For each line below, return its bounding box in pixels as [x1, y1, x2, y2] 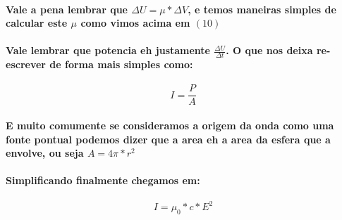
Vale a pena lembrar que [6, 1, 128, 16]
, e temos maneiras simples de [188, 1, 336, 16]
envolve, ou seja [6, 145, 84, 160]
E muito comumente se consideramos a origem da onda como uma [6, 118, 334, 133]
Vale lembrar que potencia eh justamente [6, 43, 210, 58]
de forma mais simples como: [49, 57, 193, 72]
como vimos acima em [80, 15, 190, 30]
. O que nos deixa [226, 43, 313, 58]
